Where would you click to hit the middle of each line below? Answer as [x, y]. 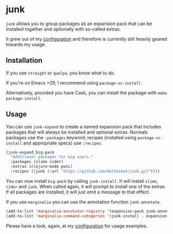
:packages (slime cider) [37, 162]
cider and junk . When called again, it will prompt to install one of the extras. [86, 186]
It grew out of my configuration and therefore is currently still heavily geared [86, 39]
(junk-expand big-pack [30, 152]
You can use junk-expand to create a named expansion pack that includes [83, 126]
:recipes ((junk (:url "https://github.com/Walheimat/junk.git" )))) [85, 172]
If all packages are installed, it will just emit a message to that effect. [78, 192]
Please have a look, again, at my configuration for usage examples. [77, 226]
